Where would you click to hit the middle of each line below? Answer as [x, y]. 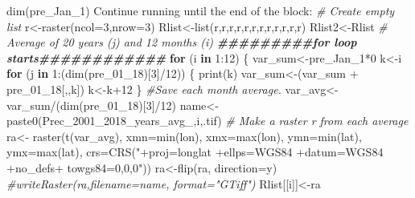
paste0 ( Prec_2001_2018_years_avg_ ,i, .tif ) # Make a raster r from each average [207, 121]
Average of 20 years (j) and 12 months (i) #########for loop [182, 42]
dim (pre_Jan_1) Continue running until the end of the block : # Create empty [201, 10]
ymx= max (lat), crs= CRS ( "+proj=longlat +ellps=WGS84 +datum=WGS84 [195, 152]
